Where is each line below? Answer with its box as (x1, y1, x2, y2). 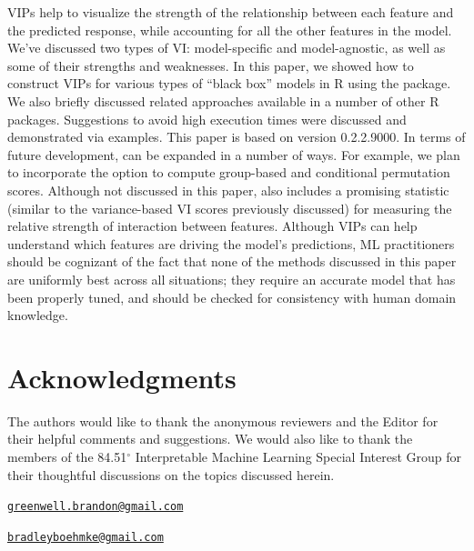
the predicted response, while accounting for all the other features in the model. (7, 20, 452, 39)
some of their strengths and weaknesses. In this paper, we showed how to (7, 55, 414, 75)
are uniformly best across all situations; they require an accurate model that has (7, 269, 456, 288)
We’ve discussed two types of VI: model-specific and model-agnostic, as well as (7, 38, 446, 57)
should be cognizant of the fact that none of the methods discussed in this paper (7, 252, 457, 271)
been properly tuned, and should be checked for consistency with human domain (7, 287, 457, 306)
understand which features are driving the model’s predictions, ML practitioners (7, 234, 455, 253)
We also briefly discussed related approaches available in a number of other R (7, 91, 439, 110)
